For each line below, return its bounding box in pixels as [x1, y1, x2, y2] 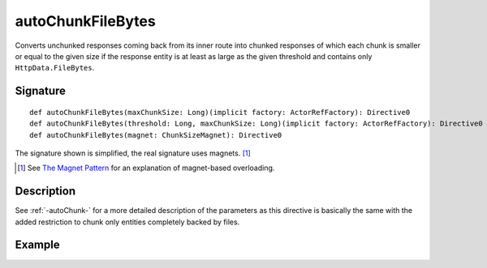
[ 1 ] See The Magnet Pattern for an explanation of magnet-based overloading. [17, 163, 275, 173]
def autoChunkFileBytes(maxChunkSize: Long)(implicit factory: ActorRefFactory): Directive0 [29, 108, 411, 117]
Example [15, 238, 60, 252]
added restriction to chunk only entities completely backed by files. [15, 217, 240, 227]
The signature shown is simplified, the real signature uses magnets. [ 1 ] [15, 148, 251, 158]
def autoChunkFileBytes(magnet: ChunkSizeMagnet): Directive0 [29, 130, 282, 139]
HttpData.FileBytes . [15, 63, 95, 73]
